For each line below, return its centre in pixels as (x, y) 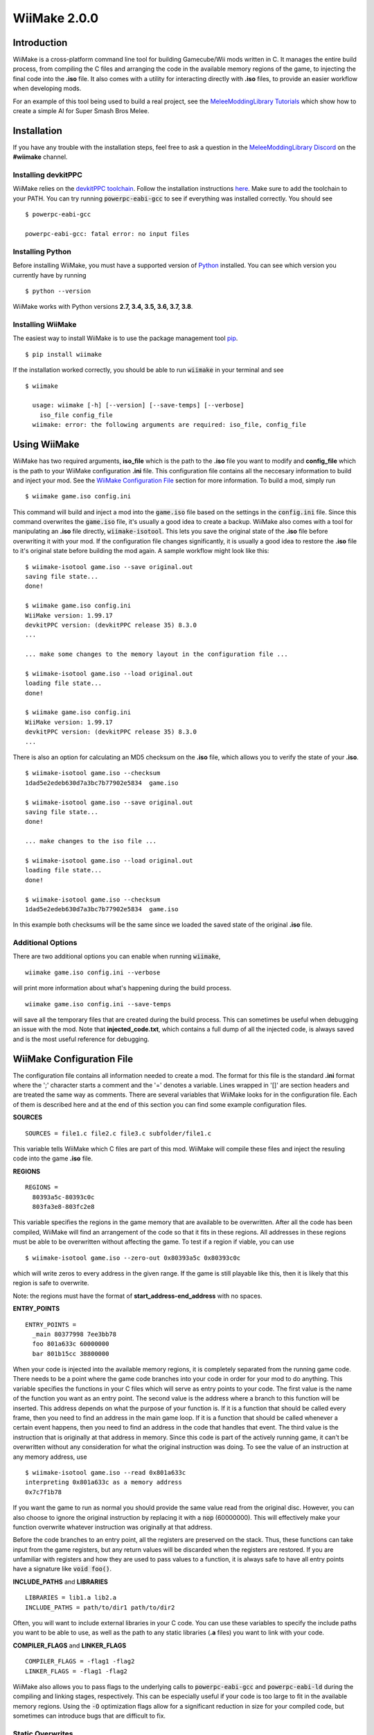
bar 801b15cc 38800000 (71, 1354)
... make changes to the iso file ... (91, 841)
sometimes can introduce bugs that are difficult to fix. (89, 1716)
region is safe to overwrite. (51, 1283)
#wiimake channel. (40, 157)
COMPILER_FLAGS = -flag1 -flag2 (80, 1661)
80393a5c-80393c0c (63, 1197)
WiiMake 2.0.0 (56, 18)
